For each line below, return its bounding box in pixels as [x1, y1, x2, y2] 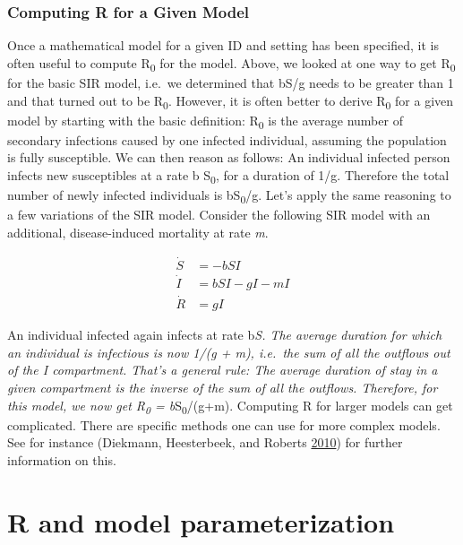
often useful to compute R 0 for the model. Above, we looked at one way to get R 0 [7, 53, 456, 74]
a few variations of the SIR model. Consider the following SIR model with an [7, 205, 431, 224]
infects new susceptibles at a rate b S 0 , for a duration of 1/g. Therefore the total [7, 165, 450, 186]
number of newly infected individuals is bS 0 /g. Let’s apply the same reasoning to [7, 186, 451, 206]
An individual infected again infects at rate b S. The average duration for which [7, 325, 442, 344]
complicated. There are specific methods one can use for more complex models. [7, 415, 441, 434]
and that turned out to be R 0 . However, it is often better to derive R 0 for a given [7, 91, 454, 112]
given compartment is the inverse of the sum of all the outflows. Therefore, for [7, 377, 438, 396]
